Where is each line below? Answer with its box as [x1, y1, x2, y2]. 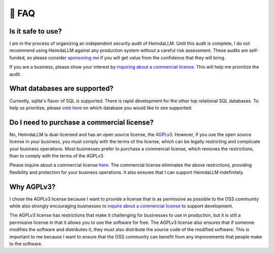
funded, [9, 54, 26, 60]
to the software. [9, 241, 43, 247]
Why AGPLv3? [9, 182, 56, 191]
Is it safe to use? [9, 27, 62, 36]
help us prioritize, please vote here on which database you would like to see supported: [9, 105, 192, 111]
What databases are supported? [9, 84, 114, 93]
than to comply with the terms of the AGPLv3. [9, 153, 105, 159]
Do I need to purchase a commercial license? [9, 118, 154, 126]
